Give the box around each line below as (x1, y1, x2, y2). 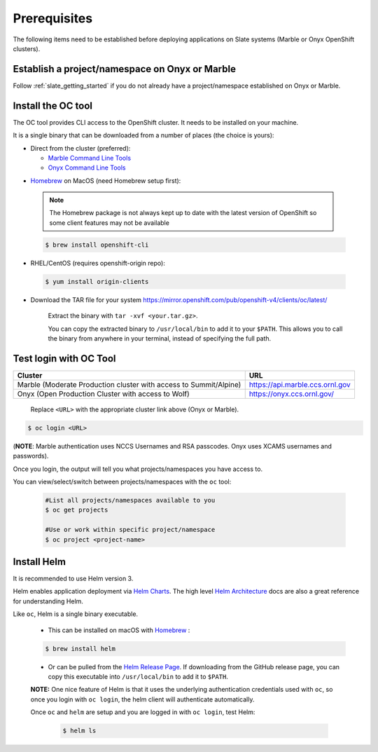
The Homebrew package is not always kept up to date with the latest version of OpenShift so (49, 209, 317, 217)
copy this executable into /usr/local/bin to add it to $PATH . (48, 673, 229, 681)
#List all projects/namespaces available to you (45, 496, 216, 505)
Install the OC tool (13, 100, 92, 111)
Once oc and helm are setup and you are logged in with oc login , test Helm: (30, 708, 255, 716)
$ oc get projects (45, 506, 108, 514)
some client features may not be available (49, 218, 169, 227)
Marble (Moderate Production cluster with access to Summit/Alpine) (17, 379, 241, 389)
